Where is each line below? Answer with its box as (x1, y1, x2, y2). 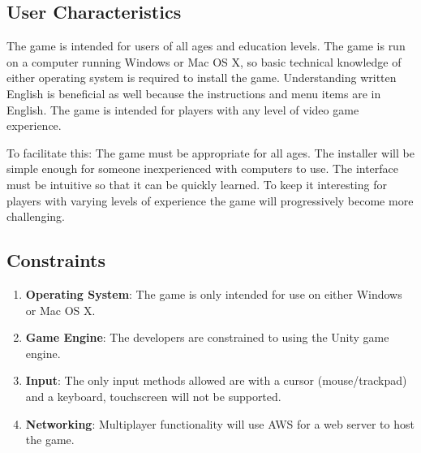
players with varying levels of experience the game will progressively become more (6, 192, 414, 209)
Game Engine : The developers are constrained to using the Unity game (25, 329, 389, 346)
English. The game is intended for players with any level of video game (6, 101, 359, 118)
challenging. (6, 208, 65, 225)
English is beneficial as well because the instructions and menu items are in (6, 84, 381, 101)
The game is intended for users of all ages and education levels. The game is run (6, 37, 406, 54)
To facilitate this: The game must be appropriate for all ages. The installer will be (6, 144, 415, 161)
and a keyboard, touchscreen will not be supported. (25, 387, 281, 404)
